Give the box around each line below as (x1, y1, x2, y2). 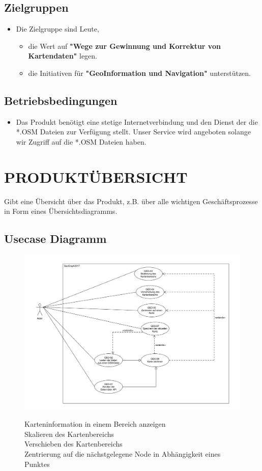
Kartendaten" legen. (28, 50, 98, 61)
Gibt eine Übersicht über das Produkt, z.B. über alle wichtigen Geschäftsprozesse (4, 196, 258, 206)
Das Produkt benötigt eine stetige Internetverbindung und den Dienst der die (16, 116, 258, 127)
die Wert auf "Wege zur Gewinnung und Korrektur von (28, 40, 221, 51)
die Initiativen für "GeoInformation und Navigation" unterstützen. (28, 67, 251, 78)
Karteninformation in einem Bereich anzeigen (24, 419, 166, 429)
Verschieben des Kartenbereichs (24, 438, 123, 449)
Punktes (24, 458, 50, 469)
